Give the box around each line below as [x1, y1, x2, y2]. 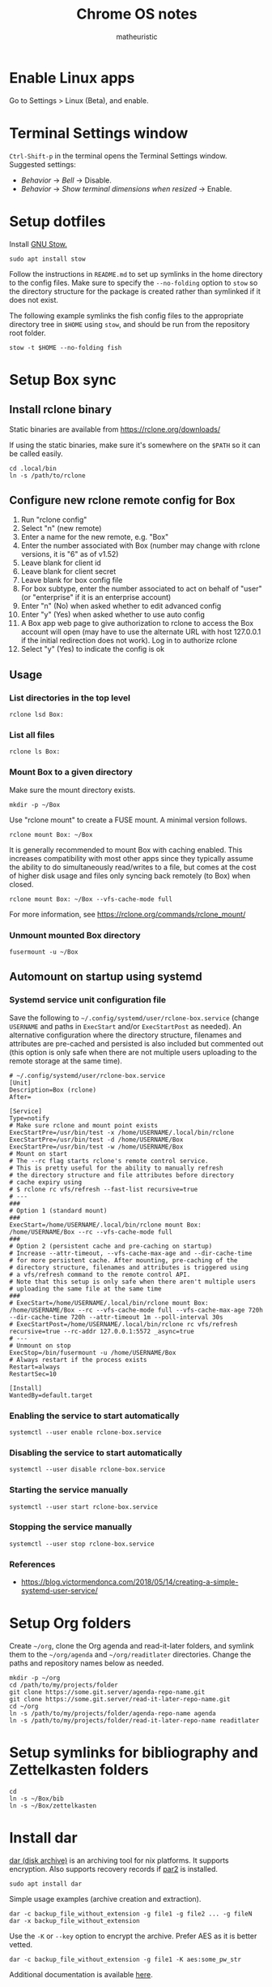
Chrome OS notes [76, 5, 198, 24]
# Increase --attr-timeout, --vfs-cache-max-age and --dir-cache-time [9, 1249, 253, 1257]
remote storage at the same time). [9, 1056, 122, 1066]
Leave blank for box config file [20, 575, 123, 585]
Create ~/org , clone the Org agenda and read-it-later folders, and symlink [9, 1641, 254, 1651]
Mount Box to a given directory [9, 766, 133, 778]
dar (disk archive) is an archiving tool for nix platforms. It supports [9, 1856, 229, 1865]
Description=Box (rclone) [9, 1085, 96, 1094]
